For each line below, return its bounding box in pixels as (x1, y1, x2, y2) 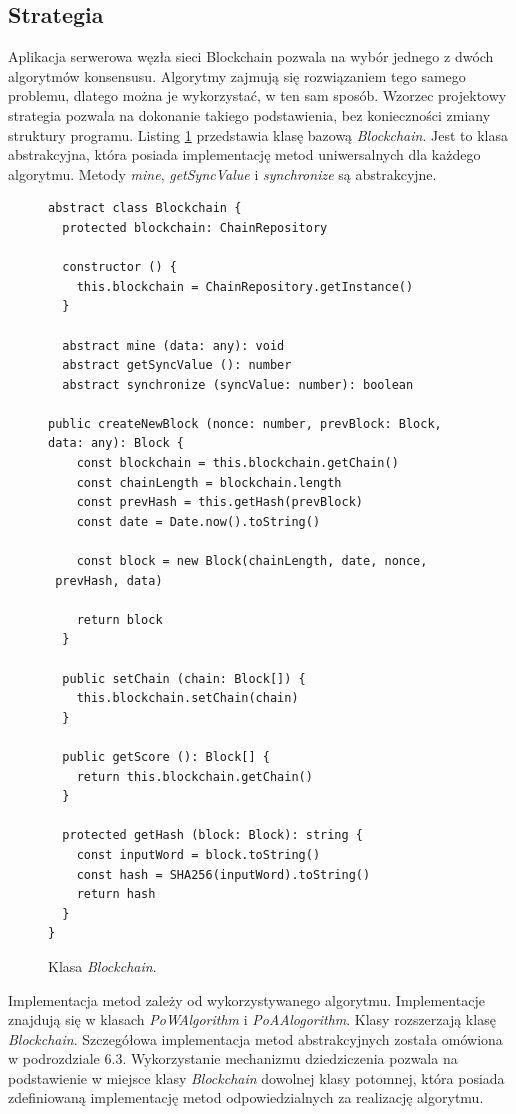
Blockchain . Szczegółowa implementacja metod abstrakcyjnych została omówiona (8, 1028, 503, 1049)
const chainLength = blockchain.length (76, 475, 342, 490)
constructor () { (62, 260, 177, 275)
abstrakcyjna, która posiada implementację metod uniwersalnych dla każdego (8, 144, 481, 165)
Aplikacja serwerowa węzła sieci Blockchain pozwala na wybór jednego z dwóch (8, 46, 494, 67)
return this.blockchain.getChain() (76, 769, 313, 784)
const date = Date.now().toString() (76, 514, 321, 529)
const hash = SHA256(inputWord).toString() (76, 867, 371, 882)
